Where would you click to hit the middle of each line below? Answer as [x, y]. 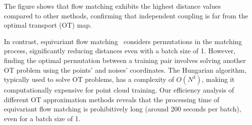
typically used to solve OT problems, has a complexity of [89, 79]
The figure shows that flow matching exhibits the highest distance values [112, 6]
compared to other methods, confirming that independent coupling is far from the [126, 15]
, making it [218, 79]
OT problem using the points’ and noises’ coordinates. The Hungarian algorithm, [125, 70]
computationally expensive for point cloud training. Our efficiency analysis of [119, 90]
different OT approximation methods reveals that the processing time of [112, 99]
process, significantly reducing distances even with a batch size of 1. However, [120, 51]
